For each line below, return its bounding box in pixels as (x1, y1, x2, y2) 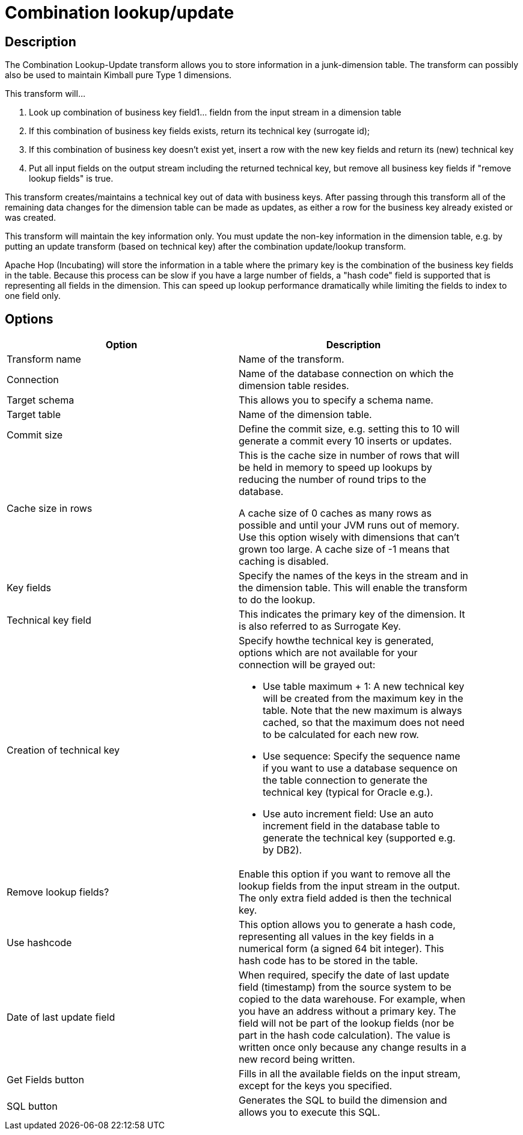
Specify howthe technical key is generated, (239, 635, 434, 647)
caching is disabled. (239, 555, 329, 568)
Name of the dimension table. (239, 408, 372, 421)
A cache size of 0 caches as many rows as (239, 507, 432, 520)
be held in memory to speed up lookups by (239, 461, 432, 474)
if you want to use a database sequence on (263, 762, 458, 775)
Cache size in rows (7, 502, 93, 515)
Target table (7, 408, 61, 421)
